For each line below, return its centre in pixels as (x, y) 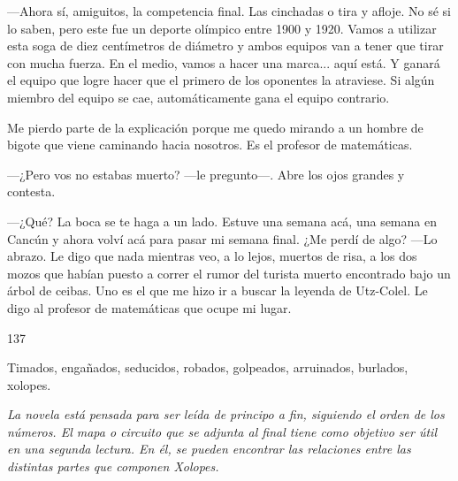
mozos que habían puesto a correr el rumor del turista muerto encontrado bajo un (229, 273)
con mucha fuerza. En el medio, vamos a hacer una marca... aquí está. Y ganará (224, 62)
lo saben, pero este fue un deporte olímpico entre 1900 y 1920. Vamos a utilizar (222, 28)
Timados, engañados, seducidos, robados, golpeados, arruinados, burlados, (208, 367)
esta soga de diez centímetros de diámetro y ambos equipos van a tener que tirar (225, 46)
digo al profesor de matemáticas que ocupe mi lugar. (149, 307)
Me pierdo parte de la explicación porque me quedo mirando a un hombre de (215, 127)
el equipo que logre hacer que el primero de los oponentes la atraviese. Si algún (221, 80)
